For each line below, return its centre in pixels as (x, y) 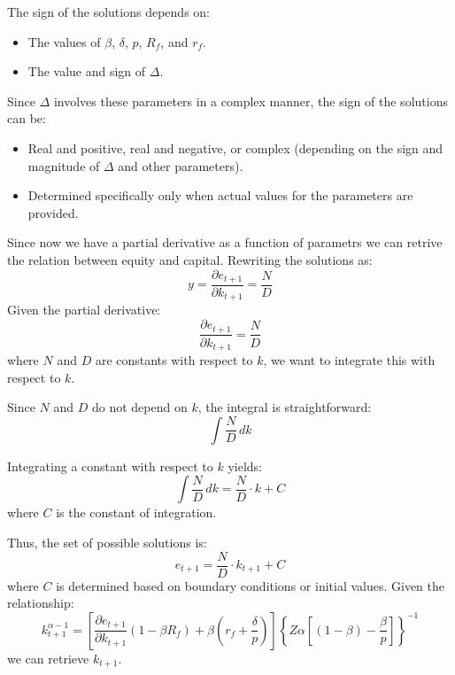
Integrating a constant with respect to (110, 466)
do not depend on (139, 407)
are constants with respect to (174, 360)
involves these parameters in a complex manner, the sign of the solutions (251, 101)
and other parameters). (181, 165)
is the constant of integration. (136, 512)
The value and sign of (87, 71)
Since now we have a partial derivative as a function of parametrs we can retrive (225, 242)
